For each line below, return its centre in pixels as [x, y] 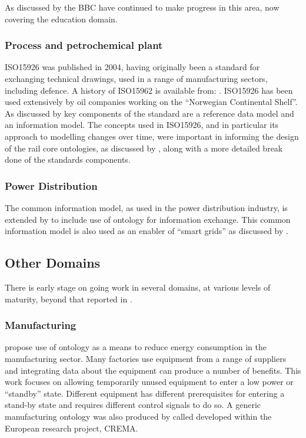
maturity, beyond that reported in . [69, 299]
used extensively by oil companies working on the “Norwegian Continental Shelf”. [151, 102]
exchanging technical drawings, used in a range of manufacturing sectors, [136, 78]
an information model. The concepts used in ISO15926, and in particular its [142, 125]
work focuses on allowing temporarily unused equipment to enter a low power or [149, 382]
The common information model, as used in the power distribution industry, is [146, 207]
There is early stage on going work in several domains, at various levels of [138, 287]
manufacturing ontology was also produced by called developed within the [138, 416]
